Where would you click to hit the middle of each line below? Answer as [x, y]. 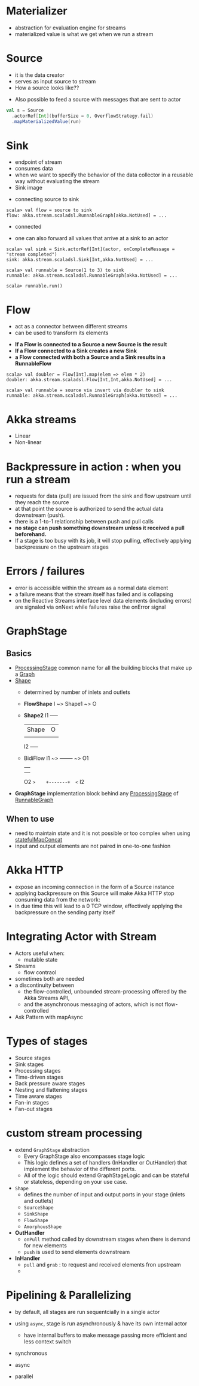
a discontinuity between [45, 985]
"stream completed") [32, 255]
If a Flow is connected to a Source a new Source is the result [91, 345]
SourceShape [39, 1208]
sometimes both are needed [50, 978]
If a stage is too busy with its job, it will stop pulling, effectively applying [103, 541]
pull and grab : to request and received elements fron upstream [102, 1264]
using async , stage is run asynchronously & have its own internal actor [101, 1323]
